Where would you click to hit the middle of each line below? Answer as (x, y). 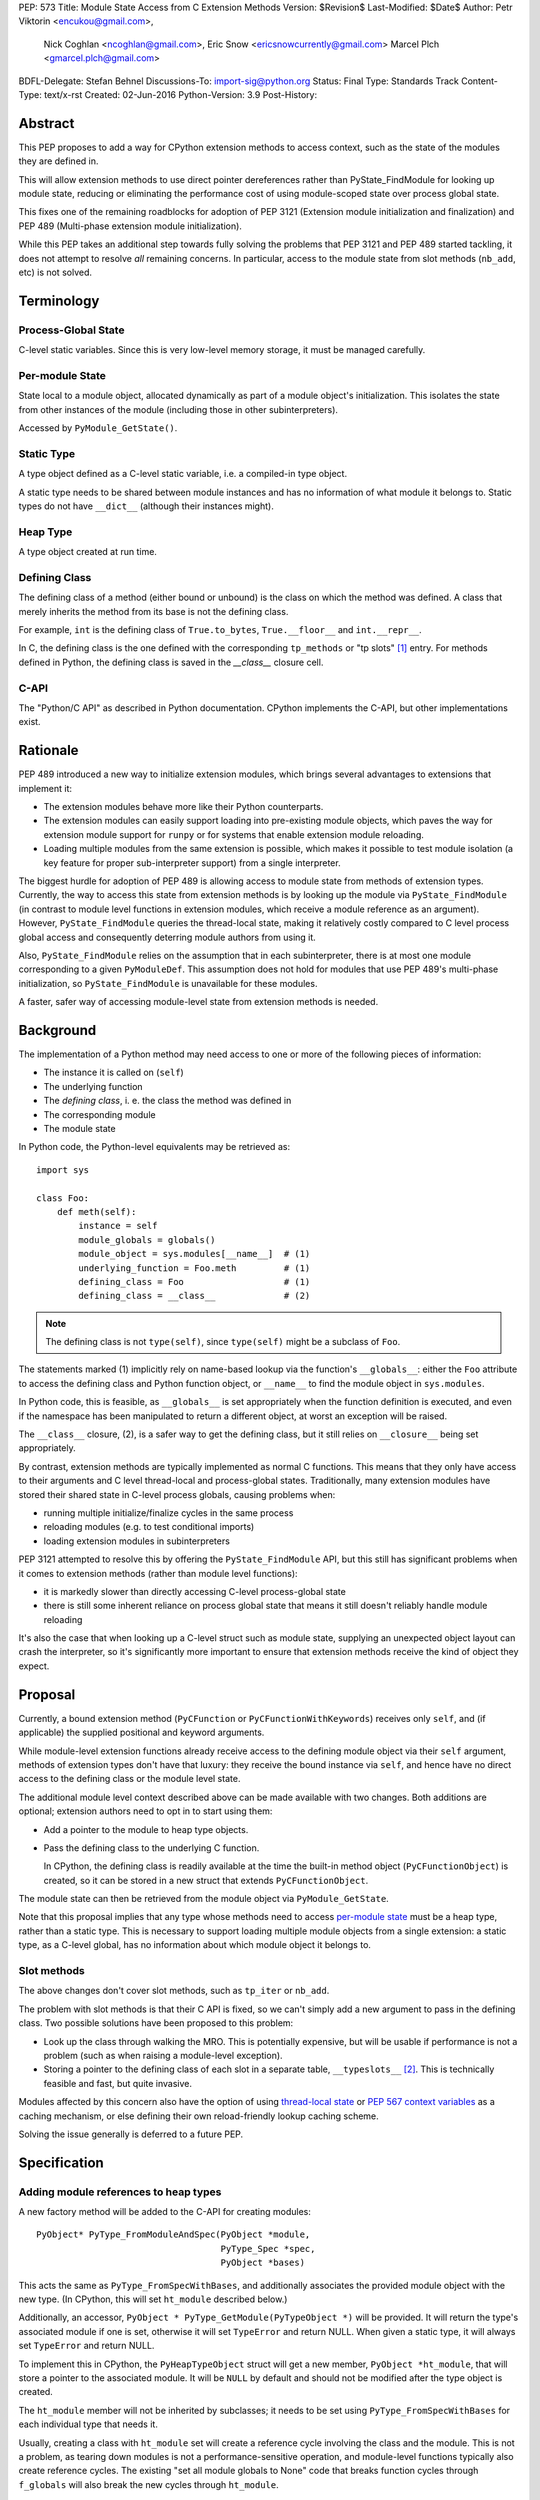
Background (57, 1030)
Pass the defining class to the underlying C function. (151, 1847)
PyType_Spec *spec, (268, 2248)
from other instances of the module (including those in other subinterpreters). (178, 409)
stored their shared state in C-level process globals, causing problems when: (177, 1494)
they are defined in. (58, 161)
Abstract (46, 123)
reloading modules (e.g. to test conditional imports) (149, 1527)
